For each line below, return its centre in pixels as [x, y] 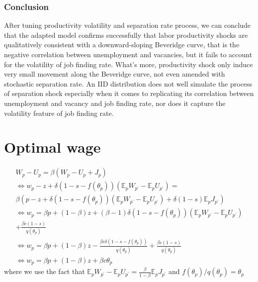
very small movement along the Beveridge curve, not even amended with [115, 74]
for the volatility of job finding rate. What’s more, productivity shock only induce [129, 64]
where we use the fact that [44, 271]
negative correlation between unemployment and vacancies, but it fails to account [128, 54]
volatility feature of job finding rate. [59, 113]
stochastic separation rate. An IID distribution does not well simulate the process [128, 83]
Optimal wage [52, 147]
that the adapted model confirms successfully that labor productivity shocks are [126, 35]
